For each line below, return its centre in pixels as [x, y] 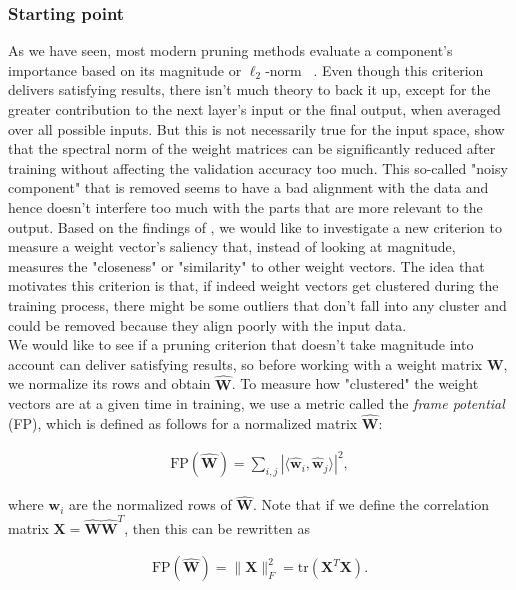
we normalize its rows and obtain [109, 383]
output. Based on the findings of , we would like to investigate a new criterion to [255, 226]
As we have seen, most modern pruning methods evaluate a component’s [230, 50]
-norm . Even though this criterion [374, 69]
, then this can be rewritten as [217, 527]
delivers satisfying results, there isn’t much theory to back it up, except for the [249, 89]
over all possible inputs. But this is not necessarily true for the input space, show [256, 128]
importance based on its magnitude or [125, 69]
